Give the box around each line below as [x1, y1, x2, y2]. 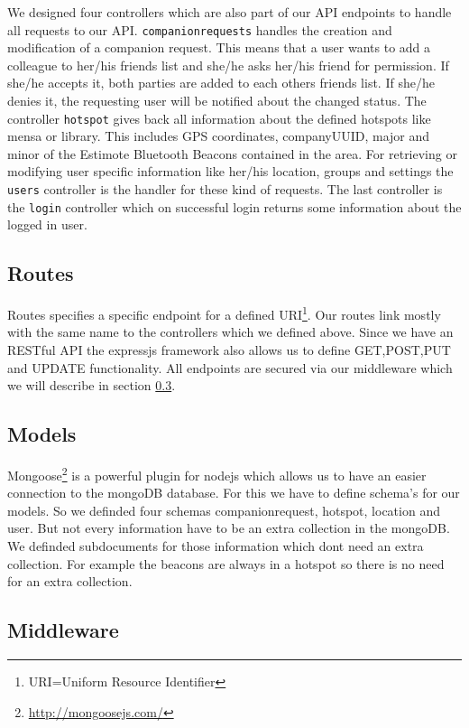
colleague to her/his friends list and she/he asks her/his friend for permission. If [7, 55, 449, 74]
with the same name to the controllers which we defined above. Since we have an [7, 322, 454, 341]
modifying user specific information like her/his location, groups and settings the [7, 162, 454, 181]
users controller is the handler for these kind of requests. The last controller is [7, 180, 443, 199]
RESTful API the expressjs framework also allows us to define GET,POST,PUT [7, 341, 451, 359]
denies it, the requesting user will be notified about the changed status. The [7, 91, 427, 110]
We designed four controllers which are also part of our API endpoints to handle [7, 3, 452, 21]
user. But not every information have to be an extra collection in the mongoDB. [7, 518, 450, 537]
